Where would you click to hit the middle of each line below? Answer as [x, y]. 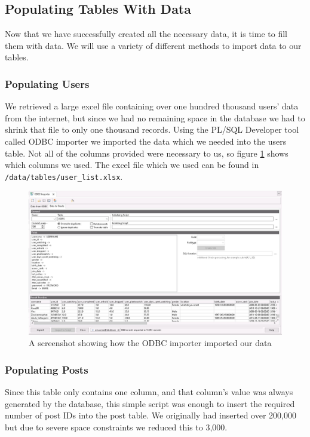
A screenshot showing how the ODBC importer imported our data [150, 343]
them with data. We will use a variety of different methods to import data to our [153, 45]
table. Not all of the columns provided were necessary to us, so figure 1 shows [147, 153]
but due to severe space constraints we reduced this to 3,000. [116, 427]
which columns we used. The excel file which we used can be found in [132, 165]
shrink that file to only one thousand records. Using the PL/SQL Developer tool [152, 129]
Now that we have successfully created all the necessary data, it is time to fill [146, 34]
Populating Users [47, 83]
